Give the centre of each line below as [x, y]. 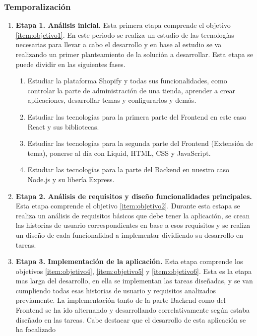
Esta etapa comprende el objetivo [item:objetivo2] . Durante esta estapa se [128, 206]
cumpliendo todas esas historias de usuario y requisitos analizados [116, 290]
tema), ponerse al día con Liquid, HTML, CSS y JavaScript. [119, 153]
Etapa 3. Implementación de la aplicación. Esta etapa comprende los [129, 261]
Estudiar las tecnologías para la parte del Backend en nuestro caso [128, 169]
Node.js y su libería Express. [71, 179]
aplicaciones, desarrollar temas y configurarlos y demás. [112, 100]
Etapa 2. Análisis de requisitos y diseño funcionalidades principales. [134, 196]
